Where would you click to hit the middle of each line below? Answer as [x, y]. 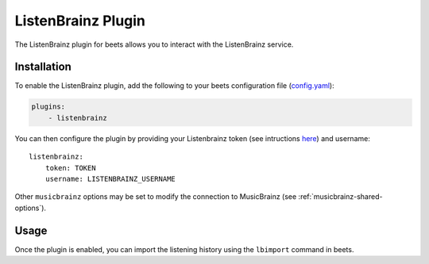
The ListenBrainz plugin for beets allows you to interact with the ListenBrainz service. [154, 44]
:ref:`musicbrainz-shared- [340, 197]
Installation [43, 67]
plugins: [48, 107]
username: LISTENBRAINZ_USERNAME [110, 179]
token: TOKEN [70, 168]
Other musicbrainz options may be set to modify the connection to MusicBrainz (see [156, 197]
